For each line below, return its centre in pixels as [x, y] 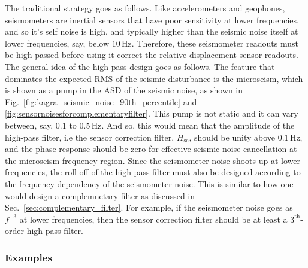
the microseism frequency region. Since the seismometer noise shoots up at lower [153, 160]
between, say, [29, 125]
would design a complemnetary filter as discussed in [100, 195]
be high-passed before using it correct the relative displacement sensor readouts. [152, 55]
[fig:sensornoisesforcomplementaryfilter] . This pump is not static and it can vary [152, 113]
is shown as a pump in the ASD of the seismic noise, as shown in [124, 90]
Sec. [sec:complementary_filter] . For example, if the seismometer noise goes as [149, 207]
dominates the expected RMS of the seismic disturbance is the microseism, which [154, 78]
